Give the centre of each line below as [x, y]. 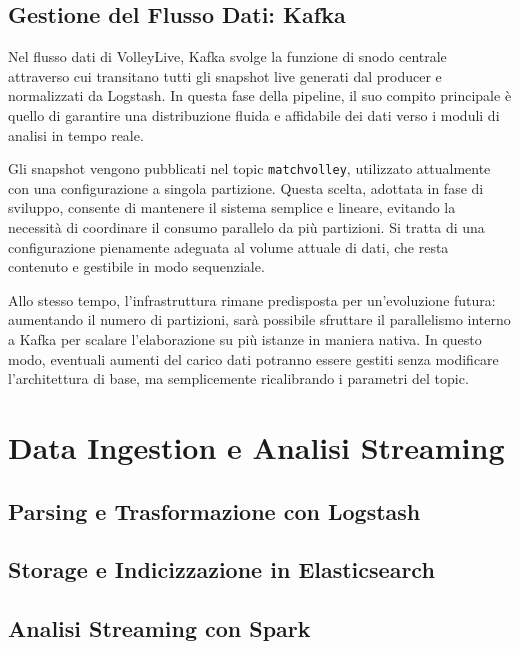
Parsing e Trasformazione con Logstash [214, 510]
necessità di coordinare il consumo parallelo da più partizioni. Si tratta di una [246, 227]
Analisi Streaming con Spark [159, 628]
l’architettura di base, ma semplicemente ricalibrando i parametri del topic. [238, 378]
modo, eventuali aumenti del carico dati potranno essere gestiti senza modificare [253, 358]
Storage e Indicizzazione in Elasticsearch [221, 569]
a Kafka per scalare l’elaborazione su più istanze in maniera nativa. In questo [245, 338]
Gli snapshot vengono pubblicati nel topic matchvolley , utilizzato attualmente [249, 168]
